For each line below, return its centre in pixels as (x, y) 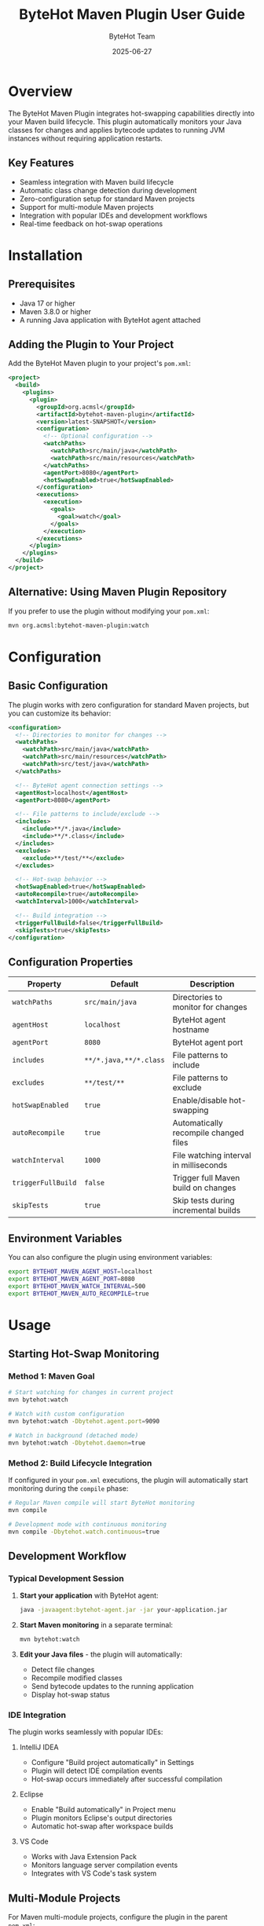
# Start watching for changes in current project (91, 1393)
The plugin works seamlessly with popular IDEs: (86, 1732)
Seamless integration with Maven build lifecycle (97, 181)
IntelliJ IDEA (39, 1747)
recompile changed (208, 1133)
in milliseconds (200, 1166)
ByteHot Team (132, 36)
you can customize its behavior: (60, 713)
